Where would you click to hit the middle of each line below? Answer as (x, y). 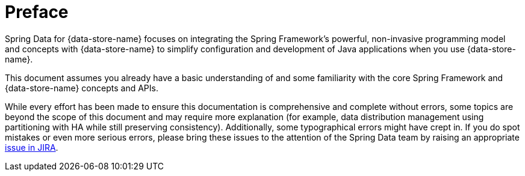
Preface (37, 12)
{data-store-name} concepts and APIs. (82, 88)
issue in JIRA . (32, 147)
